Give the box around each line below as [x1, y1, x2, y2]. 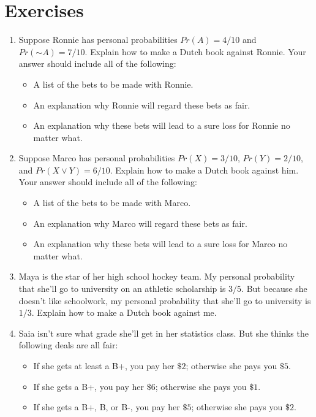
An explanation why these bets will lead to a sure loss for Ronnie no [33, 119, 290, 132]
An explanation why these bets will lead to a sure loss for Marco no [33, 237, 288, 250]
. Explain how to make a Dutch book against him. [110, 163, 299, 176]
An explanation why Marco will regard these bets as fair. [33, 216, 247, 229]
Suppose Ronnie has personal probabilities [18, 33, 178, 46]
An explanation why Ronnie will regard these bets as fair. [33, 98, 250, 111]
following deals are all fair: [18, 339, 118, 351]
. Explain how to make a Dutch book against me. [31, 306, 217, 319]
